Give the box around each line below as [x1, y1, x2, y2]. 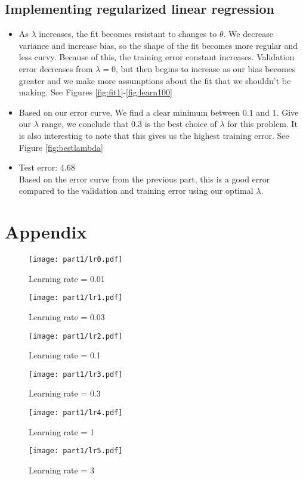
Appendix [5, 219, 87, 244]
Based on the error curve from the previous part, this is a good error [18, 172, 270, 185]
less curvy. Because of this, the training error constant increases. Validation [18, 51, 295, 63]
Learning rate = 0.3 [29, 387, 101, 400]
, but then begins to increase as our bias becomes [115, 62, 296, 75]
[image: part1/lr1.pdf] [29, 293, 123, 302]
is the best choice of [144, 117, 217, 130]
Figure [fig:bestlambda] [18, 141, 103, 153]
